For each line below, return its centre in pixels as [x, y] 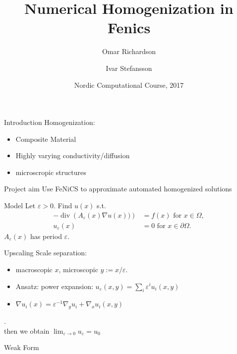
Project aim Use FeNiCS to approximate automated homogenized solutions [118, 189]
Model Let [20, 206]
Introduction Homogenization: [50, 122]
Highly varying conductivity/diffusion [73, 155]
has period [46, 236]
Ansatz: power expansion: [54, 286]
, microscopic [78, 269]
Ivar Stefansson [129, 68]
